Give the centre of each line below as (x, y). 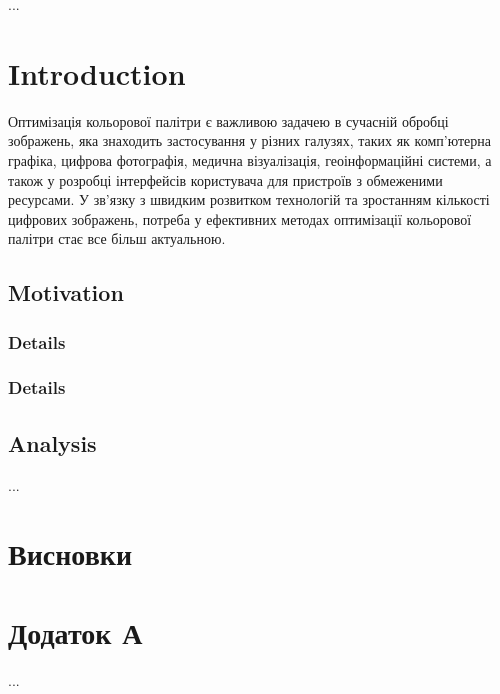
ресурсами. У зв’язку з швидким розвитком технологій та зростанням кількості (249, 199)
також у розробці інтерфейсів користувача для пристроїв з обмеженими (225, 179)
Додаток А (75, 631)
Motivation (66, 292)
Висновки (70, 553)
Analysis (52, 442)
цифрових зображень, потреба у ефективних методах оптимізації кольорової (240, 218)
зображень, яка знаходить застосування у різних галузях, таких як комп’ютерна (249, 140)
